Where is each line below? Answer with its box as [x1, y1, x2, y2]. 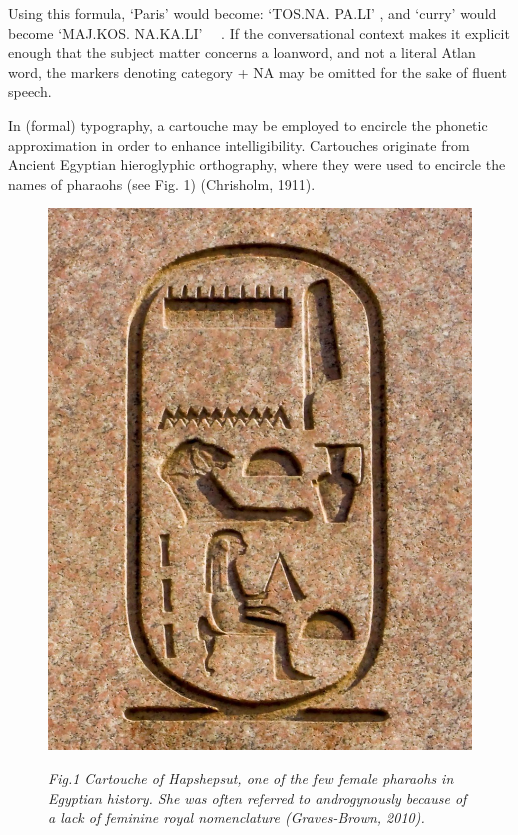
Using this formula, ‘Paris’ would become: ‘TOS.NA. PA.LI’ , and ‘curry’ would [8, 3, 497, 23]
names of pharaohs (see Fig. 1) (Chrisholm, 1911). [8, 173, 316, 194]
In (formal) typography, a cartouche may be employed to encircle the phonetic [8, 114, 488, 135]
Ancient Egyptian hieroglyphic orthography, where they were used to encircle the [8, 154, 506, 175]
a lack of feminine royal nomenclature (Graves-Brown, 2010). [48, 807, 425, 828]
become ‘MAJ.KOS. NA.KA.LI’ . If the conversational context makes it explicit [8, 22, 510, 43]
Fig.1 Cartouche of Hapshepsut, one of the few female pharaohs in [48, 767, 454, 788]
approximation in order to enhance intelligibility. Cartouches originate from [8, 134, 470, 155]
